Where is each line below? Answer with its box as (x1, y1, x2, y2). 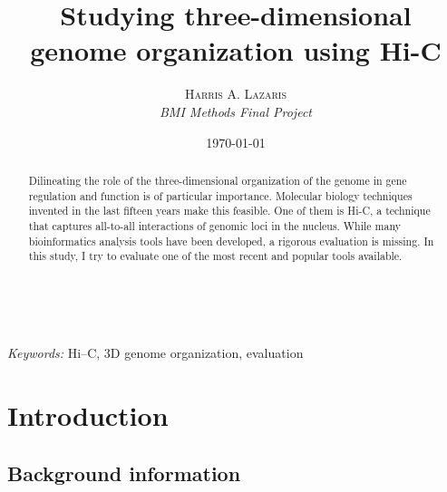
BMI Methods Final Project (160, 101, 312, 121)
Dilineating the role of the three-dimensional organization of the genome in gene (28, 172, 407, 188)
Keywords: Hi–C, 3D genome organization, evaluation (7, 343, 304, 362)
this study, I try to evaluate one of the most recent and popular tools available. (28, 248, 403, 264)
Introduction (7, 397, 169, 434)
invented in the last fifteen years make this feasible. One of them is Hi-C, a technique (28, 203, 431, 218)
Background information (7, 458, 241, 487)
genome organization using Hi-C (30, 32, 442, 69)
